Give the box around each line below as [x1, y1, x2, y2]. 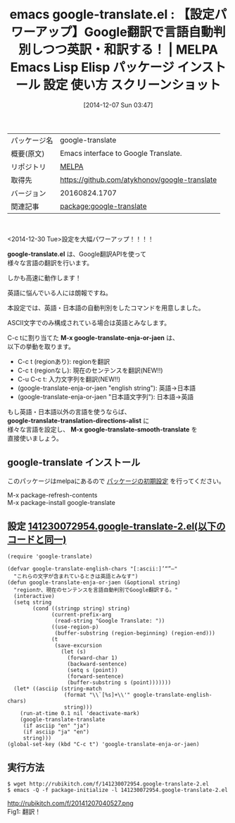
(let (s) [61, 648, 87, 655]
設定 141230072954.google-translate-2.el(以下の [7, 520, 226, 532]
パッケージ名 [11, 135, 53, 145]
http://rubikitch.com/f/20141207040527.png [7, 799, 134, 807]
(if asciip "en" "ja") [23, 722, 90, 729]
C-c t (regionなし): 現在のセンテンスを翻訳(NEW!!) [17, 366, 163, 374]
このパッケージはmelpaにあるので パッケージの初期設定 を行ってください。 [7, 477, 225, 485]
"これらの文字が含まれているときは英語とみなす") [13, 573, 139, 580]
